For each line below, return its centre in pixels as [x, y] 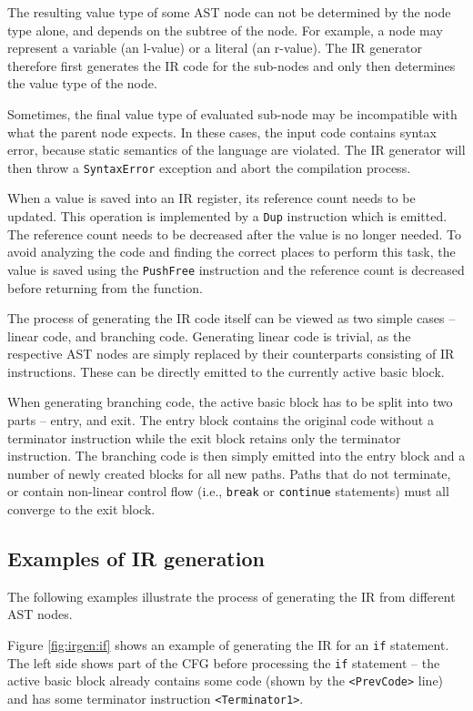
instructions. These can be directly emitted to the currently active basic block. [226, 371]
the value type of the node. [82, 83]
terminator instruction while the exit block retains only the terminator [204, 437]
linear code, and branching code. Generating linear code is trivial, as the [209, 335]
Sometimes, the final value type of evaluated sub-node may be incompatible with [232, 113]
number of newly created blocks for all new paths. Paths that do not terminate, [229, 473]
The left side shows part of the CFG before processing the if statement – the [224, 662]
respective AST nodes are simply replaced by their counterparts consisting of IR [231, 354]
